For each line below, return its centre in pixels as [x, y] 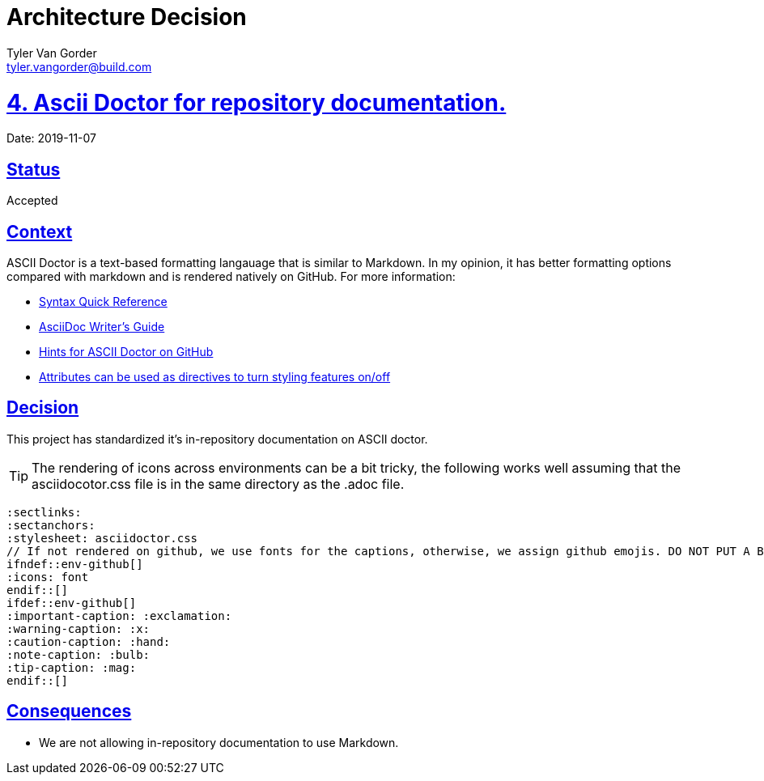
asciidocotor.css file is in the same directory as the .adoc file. [218, 484]
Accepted [32, 201]
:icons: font [48, 577]
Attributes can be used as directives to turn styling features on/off [215, 376]
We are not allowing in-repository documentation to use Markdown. [219, 742]
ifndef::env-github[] [75, 564]
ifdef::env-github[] [72, 603]
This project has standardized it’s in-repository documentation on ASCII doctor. [217, 439]
